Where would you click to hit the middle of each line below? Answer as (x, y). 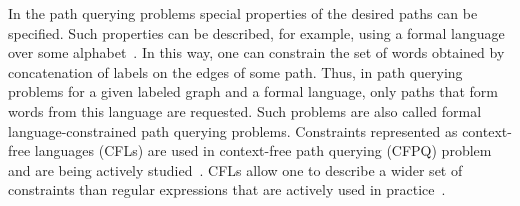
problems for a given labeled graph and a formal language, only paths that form (253, 91)
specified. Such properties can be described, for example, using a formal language (256, 32)
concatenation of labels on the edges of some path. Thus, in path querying (235, 71)
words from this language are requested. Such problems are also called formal (245, 110)
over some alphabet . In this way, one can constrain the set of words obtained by (256, 52)
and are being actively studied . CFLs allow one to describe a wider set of (235, 169)
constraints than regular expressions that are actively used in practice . (227, 189)
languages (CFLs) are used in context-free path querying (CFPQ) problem (263, 150)
